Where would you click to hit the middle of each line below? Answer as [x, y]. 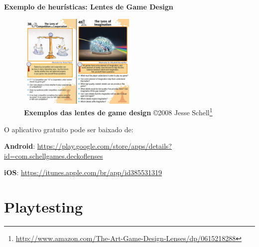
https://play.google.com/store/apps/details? [104, 146]
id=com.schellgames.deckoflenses [54, 155]
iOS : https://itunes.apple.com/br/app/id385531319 [83, 172]
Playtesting [44, 207]
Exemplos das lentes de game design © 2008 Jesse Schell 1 [118, 112]
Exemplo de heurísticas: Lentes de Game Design [89, 6]
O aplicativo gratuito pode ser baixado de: [69, 129]
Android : [20, 146]
